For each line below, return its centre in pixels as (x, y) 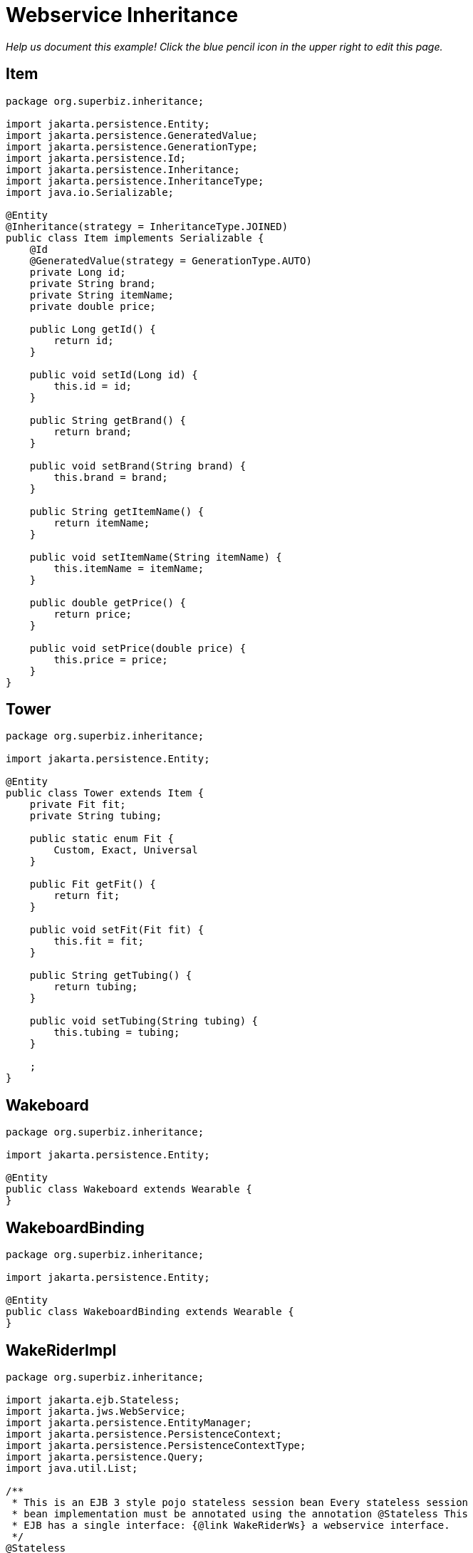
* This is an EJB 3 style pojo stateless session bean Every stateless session (240, 1502)
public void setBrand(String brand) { (138, 466)
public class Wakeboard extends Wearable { (129, 1189)
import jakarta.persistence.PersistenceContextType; (156, 1445)
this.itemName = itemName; (129, 568)
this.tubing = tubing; (117, 1033)
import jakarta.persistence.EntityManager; (129, 1422)
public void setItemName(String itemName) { (156, 557)
